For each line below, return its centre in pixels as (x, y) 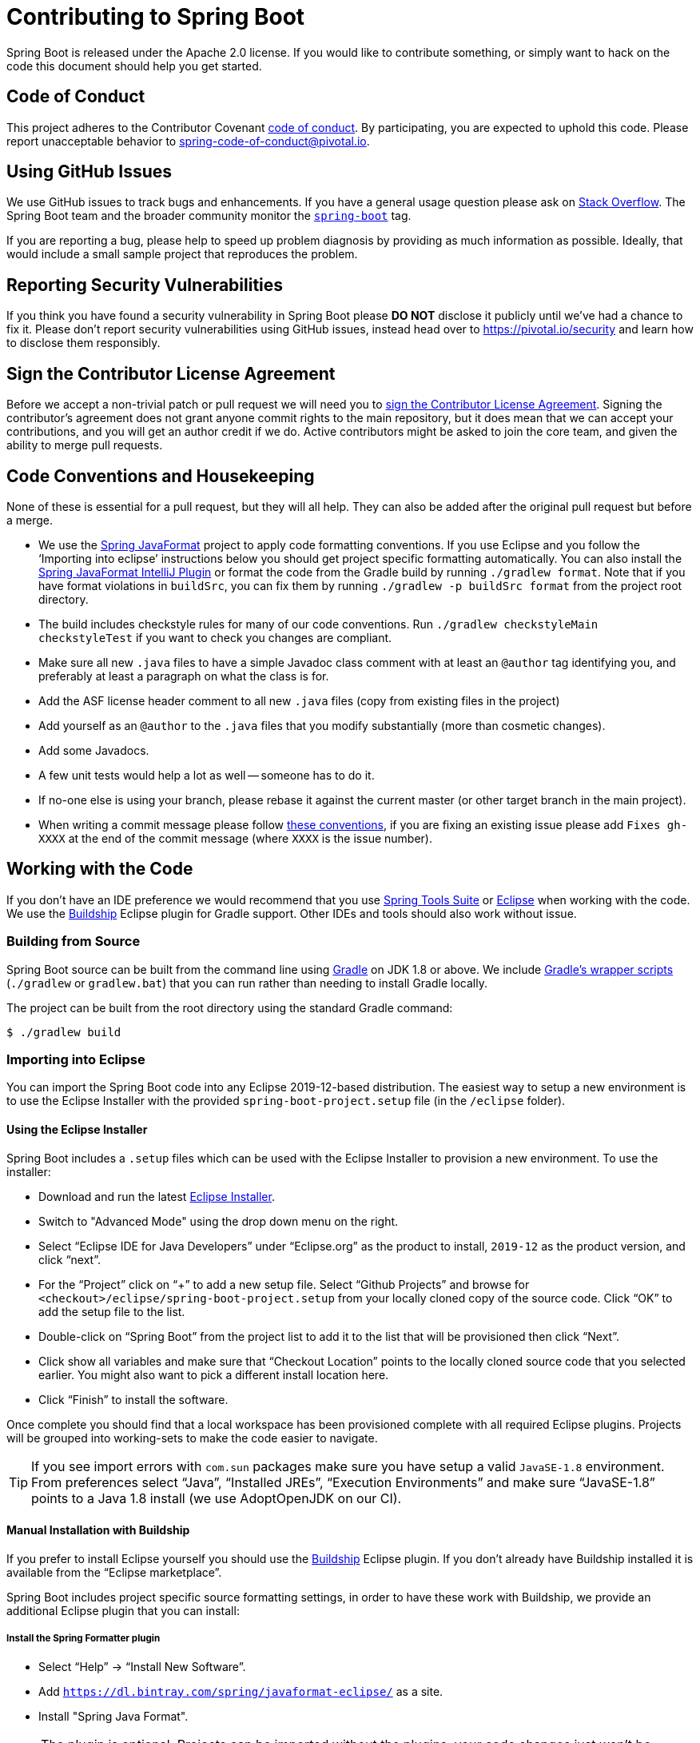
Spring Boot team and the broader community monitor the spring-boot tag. (209, 216)
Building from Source (74, 941)
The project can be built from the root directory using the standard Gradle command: (230, 1007)
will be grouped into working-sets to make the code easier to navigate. (192, 1438)
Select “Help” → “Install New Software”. (142, 1666)
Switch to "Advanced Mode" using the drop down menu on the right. (219, 1221)
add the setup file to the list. (112, 1311)
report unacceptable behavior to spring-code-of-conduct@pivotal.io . (188, 141)
